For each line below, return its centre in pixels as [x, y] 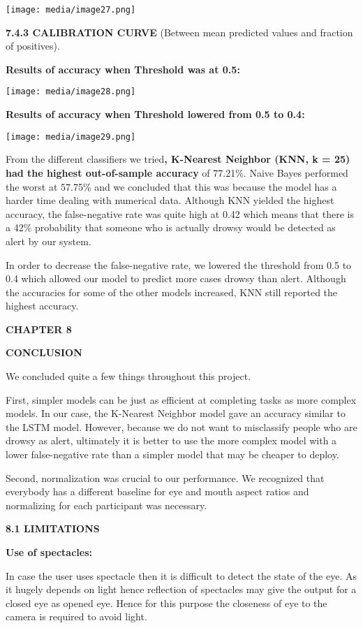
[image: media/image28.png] [71, 92]
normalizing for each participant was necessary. [106, 505]
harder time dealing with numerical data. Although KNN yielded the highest [170, 200]
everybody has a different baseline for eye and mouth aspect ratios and [157, 491]
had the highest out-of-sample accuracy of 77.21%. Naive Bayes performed [177, 172]
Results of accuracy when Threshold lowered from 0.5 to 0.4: [155, 114]
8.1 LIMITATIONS [53, 528]
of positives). [33, 46]
